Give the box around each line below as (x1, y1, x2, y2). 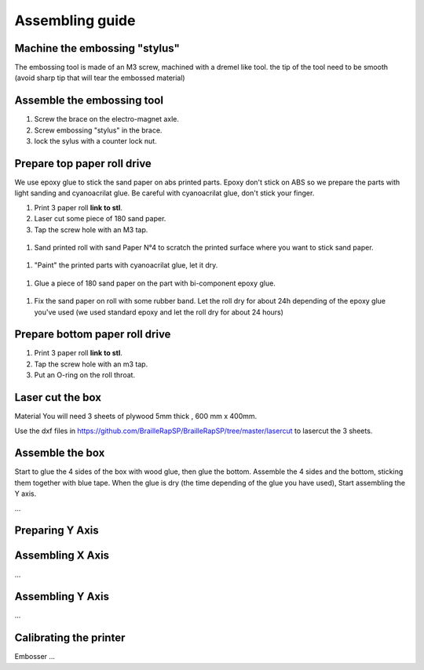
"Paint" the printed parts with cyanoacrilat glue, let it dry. (34, 260, 218, 270)
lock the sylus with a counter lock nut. (34, 137, 157, 146)
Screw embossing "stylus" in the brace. (34, 126, 163, 135)
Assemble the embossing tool (14, 94, 164, 107)
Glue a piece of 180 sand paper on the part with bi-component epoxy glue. (34, 279, 276, 288)
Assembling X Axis (14, 549, 110, 563)
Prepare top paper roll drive (14, 157, 152, 170)
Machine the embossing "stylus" (14, 42, 181, 55)
